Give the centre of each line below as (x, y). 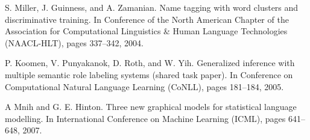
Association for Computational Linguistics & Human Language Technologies (146, 31)
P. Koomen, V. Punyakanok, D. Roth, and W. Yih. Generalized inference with (150, 63)
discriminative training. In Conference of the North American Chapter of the (147, 19)
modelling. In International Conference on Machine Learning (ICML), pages (145, 118)
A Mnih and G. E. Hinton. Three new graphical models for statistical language (151, 107)
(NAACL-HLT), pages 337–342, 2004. (74, 42)
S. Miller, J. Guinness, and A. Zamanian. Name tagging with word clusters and (152, 7)
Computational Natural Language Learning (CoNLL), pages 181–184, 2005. (144, 86)
